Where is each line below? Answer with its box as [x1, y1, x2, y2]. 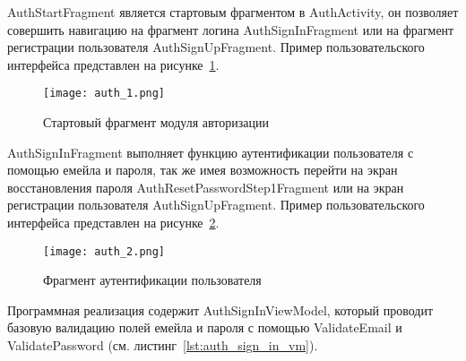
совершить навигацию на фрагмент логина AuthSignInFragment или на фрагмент [7, 20, 454, 39]
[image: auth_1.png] [43, 87, 166, 100]
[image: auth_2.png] [43, 245, 166, 258]
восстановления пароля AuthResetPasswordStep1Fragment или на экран [7, 177, 404, 196]
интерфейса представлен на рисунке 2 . [7, 213, 220, 231]
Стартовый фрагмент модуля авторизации [43, 113, 269, 132]
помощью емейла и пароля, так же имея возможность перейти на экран [7, 160, 398, 179]
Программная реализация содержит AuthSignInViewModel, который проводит [7, 300, 434, 319]
